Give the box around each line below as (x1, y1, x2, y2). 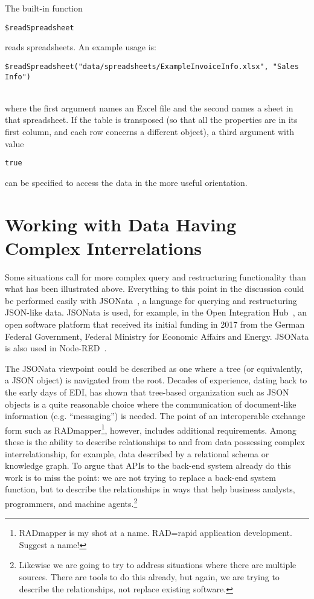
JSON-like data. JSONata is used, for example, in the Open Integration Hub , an (5, 306, 307, 319)
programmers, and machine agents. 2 (5, 495, 138, 509)
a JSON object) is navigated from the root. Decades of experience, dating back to (5, 374, 307, 386)
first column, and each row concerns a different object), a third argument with (5, 125, 295, 137)
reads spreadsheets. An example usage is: (5, 41, 156, 53)
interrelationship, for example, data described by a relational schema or (5, 447, 269, 460)
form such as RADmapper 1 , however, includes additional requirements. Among (5, 422, 296, 436)
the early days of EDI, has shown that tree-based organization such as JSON (5, 386, 289, 399)
